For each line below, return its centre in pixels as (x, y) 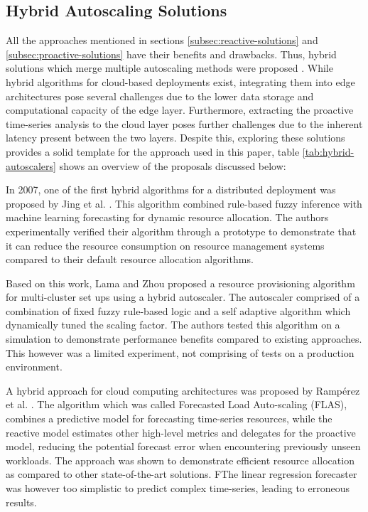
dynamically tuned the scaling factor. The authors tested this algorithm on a (173, 325)
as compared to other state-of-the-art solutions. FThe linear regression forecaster (182, 474)
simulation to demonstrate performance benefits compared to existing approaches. (184, 339)
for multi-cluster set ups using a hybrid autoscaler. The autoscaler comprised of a (183, 297)
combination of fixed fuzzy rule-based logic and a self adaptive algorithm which (178, 310)
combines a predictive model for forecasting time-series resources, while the (169, 418)
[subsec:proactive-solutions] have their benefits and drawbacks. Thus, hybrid (171, 54)
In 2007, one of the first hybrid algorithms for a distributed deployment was (171, 190)
